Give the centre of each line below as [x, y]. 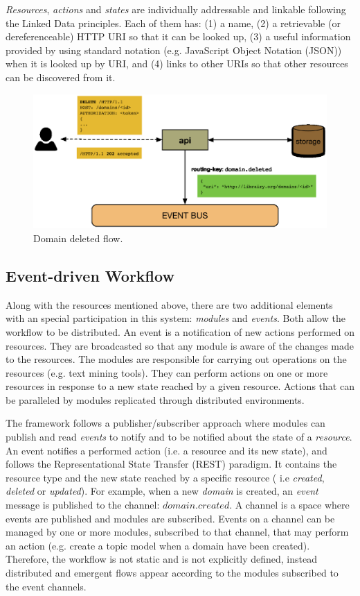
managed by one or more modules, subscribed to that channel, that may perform [177, 532]
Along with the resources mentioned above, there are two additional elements [169, 304]
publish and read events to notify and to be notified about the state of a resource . [179, 437]
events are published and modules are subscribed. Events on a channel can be [170, 518]
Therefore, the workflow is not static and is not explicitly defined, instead [161, 559]
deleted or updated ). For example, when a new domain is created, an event [162, 491]
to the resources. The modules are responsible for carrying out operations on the [176, 359]
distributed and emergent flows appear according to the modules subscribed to [172, 573]
